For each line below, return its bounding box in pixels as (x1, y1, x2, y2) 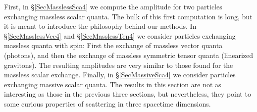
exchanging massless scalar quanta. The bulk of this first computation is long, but (4, 11, 253, 21)
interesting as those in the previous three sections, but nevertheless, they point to (4, 89, 251, 99)
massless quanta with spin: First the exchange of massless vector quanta (4, 40, 223, 51)
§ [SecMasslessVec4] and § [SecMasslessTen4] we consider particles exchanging (4, 30, 236, 41)
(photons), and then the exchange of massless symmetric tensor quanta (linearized (4, 50, 254, 60)
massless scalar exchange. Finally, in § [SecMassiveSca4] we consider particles (4, 69, 236, 80)
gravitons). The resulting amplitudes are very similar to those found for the (4, 59, 233, 70)
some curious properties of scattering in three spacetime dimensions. (4, 98, 211, 109)
